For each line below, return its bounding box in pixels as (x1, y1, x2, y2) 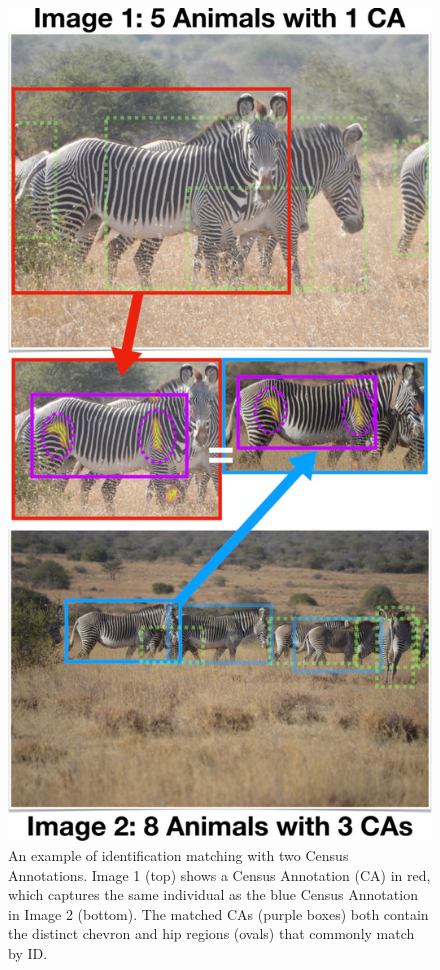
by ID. (8, 942, 48, 963)
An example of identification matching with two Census (8, 844, 349, 865)
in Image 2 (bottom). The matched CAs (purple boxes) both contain (8, 903, 429, 924)
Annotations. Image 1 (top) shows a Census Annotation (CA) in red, (8, 864, 431, 885)
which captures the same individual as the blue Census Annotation (8, 884, 418, 905)
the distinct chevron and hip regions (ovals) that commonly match (8, 923, 415, 944)
